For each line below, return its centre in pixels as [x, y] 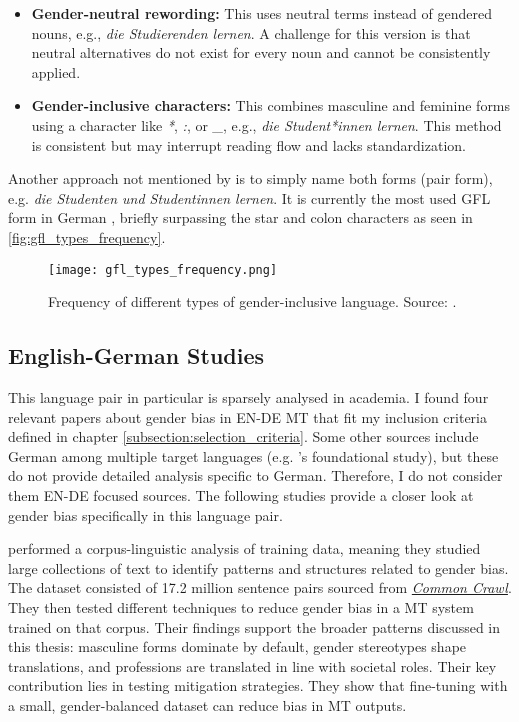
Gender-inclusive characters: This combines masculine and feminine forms [271, 105]
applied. [56, 71]
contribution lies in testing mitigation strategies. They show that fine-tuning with [258, 685]
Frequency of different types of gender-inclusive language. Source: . [252, 301]
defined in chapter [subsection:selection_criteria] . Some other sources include [243, 436]
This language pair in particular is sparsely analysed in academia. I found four [248, 396]
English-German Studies [136, 355]
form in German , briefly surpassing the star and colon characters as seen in [240, 217]
